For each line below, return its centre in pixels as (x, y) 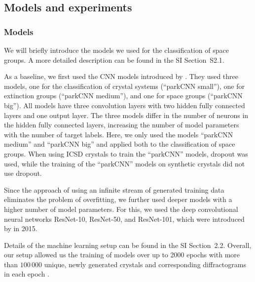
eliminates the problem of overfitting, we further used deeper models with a (118, 199)
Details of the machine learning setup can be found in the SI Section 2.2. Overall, (128, 245)
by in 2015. (21, 228)
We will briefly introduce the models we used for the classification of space (116, 50)
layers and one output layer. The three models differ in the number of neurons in (126, 115)
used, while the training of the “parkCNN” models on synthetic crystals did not (125, 163)
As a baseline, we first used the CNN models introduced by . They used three (121, 76)
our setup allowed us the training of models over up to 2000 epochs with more (122, 255)
